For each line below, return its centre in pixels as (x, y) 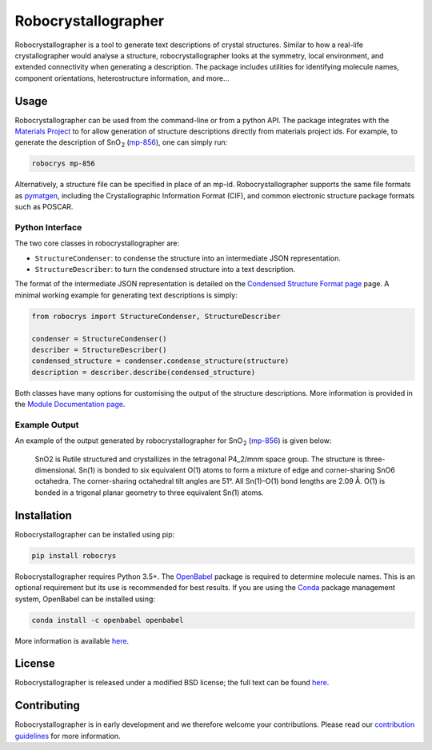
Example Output (47, 425)
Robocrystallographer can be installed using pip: (95, 534)
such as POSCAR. (44, 207)
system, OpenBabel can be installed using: (85, 599)
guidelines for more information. (68, 736)
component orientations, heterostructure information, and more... (122, 78)
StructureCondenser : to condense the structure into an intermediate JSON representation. (188, 258)
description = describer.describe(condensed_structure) (144, 372)
